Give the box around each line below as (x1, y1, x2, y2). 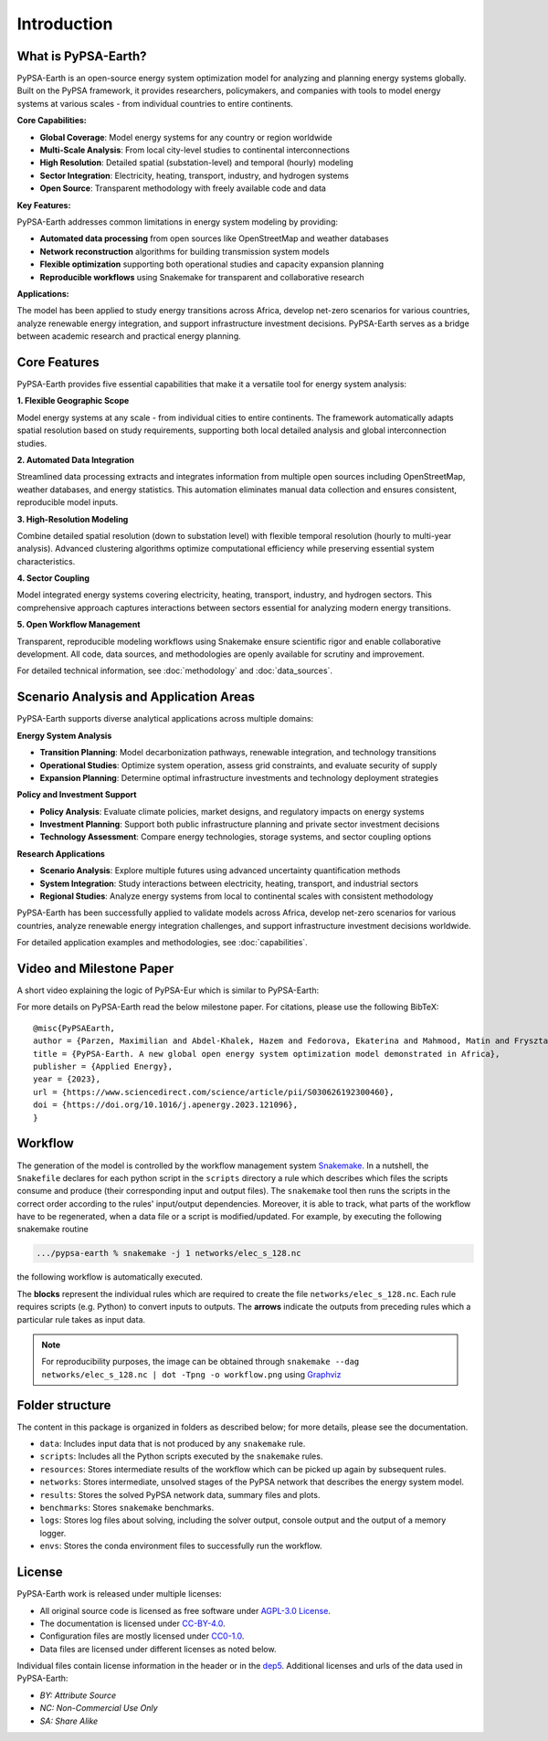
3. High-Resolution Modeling (16, 513, 129, 524)
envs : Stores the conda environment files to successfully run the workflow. (39, 1540, 323, 1552)
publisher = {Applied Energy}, (33, 1061, 174, 1072)
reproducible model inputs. (16, 497, 119, 508)
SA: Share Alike (39, 1715, 99, 1726)
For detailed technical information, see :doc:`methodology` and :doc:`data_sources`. (16, 665, 333, 676)
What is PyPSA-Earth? (16, 48, 147, 64)
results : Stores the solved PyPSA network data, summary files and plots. (39, 1489, 321, 1500)
